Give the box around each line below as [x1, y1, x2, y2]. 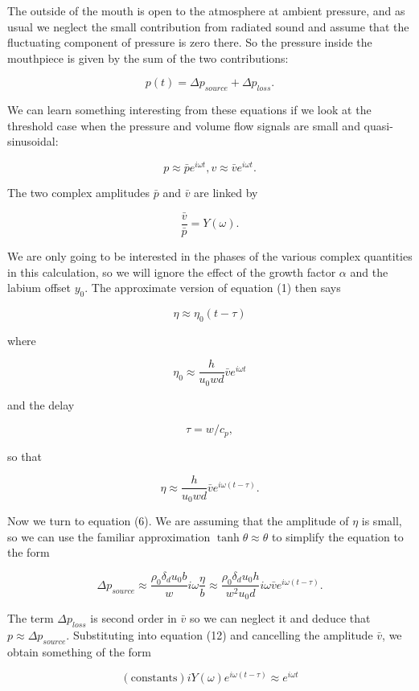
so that [7, 447, 42, 464]
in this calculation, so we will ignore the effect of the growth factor [7, 263, 336, 280]
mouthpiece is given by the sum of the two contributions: [7, 49, 289, 66]
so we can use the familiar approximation [7, 528, 211, 545]
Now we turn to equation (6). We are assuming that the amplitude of [7, 512, 349, 529]
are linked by [194, 184, 258, 201]
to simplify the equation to [272, 528, 404, 545]
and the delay [7, 396, 75, 413]
